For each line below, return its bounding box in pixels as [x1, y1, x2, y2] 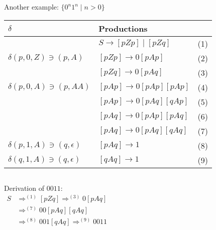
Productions [98, 22, 148, 34]
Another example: [4, 2, 59, 12]
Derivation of [4, 182, 44, 193]
